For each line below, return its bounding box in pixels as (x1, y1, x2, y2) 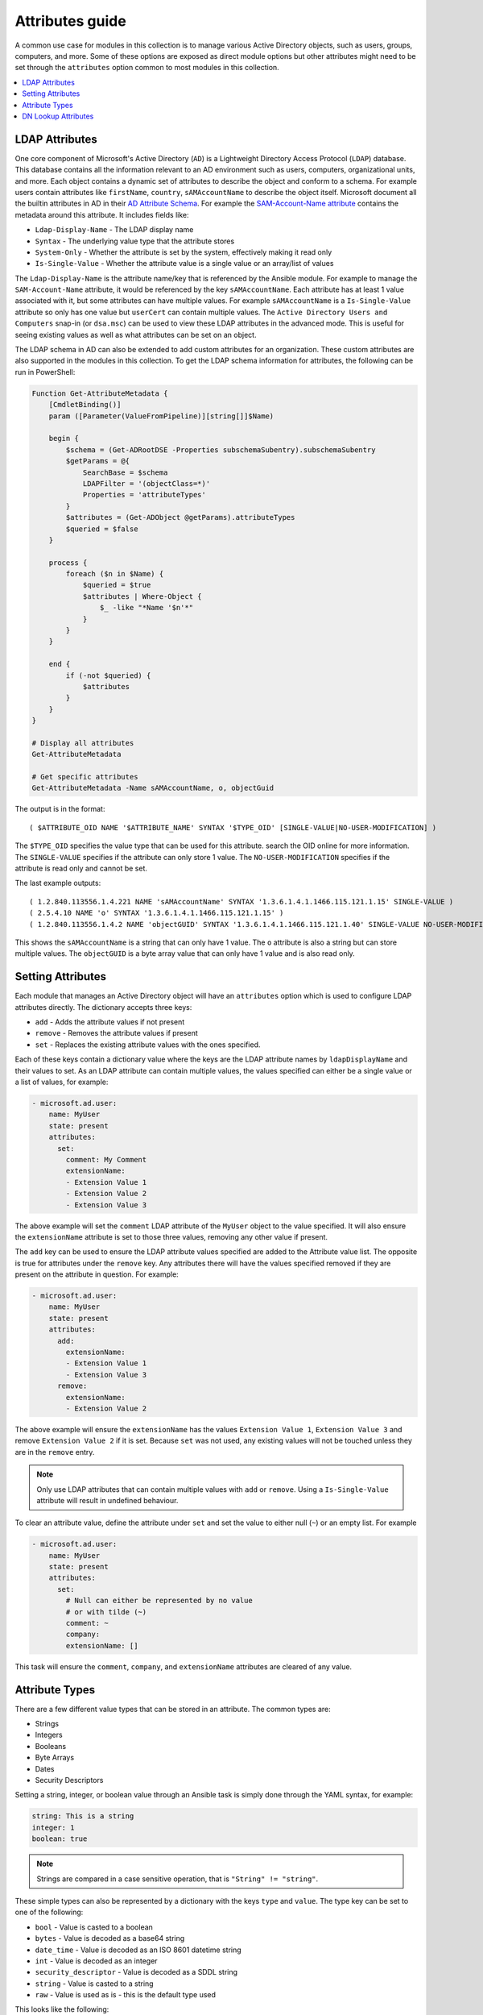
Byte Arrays (35, 1753, 75, 1763)
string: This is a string (31, 1812, 134, 1821)
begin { (48, 434, 80, 443)
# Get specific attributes (31, 772, 138, 782)
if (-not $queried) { (65, 671, 151, 680)
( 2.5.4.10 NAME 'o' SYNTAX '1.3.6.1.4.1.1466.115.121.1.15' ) (29, 908, 284, 918)
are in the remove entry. (14, 1447, 95, 1456)
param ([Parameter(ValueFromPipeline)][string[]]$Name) (48, 411, 275, 421)
